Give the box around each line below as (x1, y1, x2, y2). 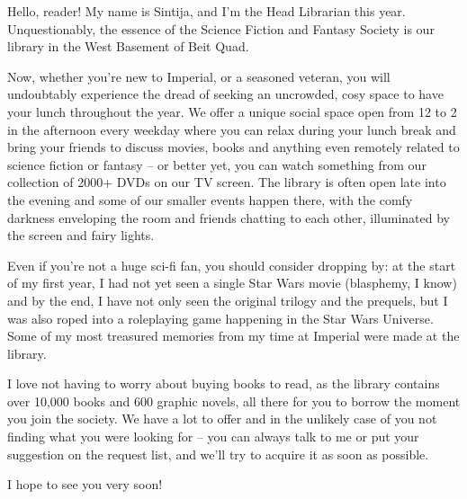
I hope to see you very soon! (7, 475, 163, 494)
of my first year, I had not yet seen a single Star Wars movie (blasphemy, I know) (7, 273, 457, 292)
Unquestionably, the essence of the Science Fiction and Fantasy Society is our (7, 19, 435, 38)
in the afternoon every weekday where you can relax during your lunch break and (7, 120, 456, 138)
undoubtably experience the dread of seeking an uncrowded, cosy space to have (7, 85, 444, 103)
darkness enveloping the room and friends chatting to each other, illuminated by (7, 208, 450, 227)
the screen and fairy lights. (7, 226, 155, 245)
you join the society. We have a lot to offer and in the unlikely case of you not (7, 409, 437, 428)
